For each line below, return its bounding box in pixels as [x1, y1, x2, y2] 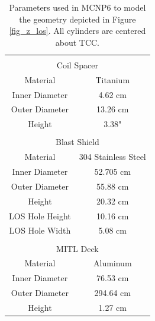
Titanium [95, 73, 130, 86]
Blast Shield [55, 136, 99, 148]
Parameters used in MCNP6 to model [9, 1, 146, 13]
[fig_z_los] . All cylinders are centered [9, 24, 146, 37]
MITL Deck [56, 242, 99, 254]
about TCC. [55, 36, 100, 48]
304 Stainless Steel [79, 150, 146, 163]
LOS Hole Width [9, 224, 71, 237]
